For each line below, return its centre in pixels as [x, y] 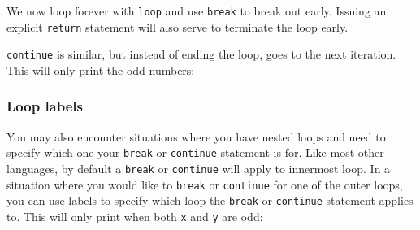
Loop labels [45, 106]
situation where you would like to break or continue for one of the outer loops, [205, 184]
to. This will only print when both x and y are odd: [135, 216]
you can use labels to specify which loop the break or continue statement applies [210, 200]
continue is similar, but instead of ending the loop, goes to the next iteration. [201, 54]
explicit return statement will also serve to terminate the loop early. [178, 26]
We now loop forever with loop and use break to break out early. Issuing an [197, 11]
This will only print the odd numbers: [101, 69]
